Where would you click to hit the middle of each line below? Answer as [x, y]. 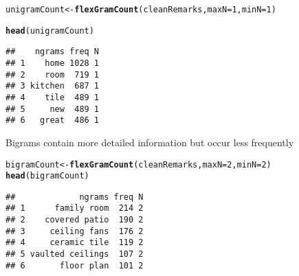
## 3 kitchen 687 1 [53, 86]
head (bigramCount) [47, 176]
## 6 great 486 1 [53, 120]
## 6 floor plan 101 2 [75, 265]
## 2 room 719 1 [53, 74]
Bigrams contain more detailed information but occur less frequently [150, 142]
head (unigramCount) [50, 31]
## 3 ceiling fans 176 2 [75, 231]
